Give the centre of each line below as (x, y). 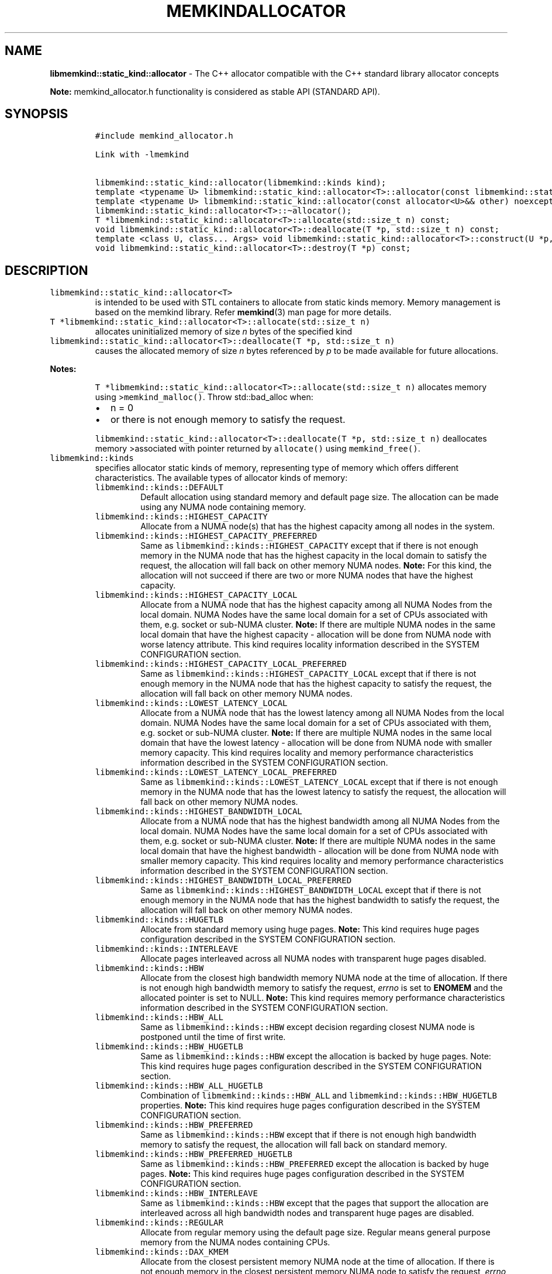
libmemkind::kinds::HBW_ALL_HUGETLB (179, 1086)
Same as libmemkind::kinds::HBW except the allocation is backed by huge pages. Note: (316, 1056)
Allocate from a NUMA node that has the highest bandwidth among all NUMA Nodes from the (320, 821)
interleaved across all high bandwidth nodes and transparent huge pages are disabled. (307, 1213)
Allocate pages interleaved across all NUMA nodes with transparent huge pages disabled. (313, 959)
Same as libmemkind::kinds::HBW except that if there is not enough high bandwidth (308, 1135)
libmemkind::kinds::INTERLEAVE (167, 949)
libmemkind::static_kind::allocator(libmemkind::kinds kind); (241, 183)
